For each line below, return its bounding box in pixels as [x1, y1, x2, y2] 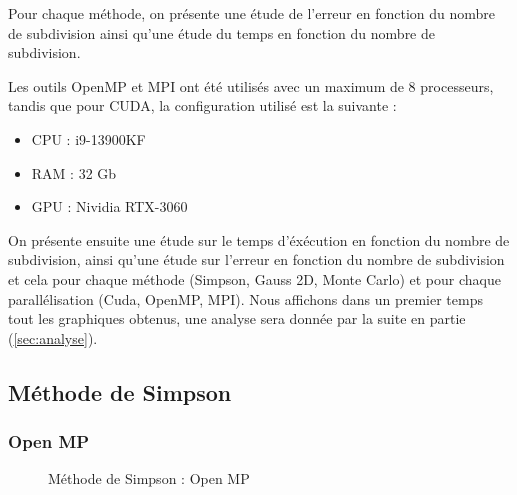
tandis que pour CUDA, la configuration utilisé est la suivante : [8, 95, 397, 116]
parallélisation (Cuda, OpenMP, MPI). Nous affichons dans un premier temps [8, 288, 483, 309]
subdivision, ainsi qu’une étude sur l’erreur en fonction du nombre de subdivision [8, 249, 505, 270]
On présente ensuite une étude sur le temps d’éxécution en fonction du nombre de [8, 229, 510, 250]
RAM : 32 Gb [31, 162, 117, 183]
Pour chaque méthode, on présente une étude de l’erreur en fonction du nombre [8, 3, 496, 23]
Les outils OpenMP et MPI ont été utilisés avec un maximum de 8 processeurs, [8, 75, 494, 96]
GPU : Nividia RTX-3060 [31, 196, 188, 217]
